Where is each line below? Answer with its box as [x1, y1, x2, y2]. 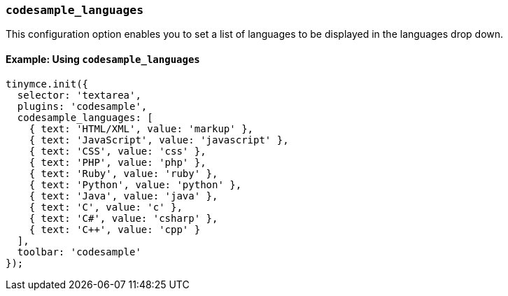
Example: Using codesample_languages [6, 52, 200, 65]
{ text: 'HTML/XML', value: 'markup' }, [29, 122, 254, 134]
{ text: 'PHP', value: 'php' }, [29, 156, 206, 168]
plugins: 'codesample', [17, 100, 148, 112]
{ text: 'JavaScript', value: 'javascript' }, [29, 134, 289, 146]
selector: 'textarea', [17, 89, 141, 101]
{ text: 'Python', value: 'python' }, [29, 178, 242, 190]
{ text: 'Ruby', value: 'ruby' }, [29, 167, 218, 179]
